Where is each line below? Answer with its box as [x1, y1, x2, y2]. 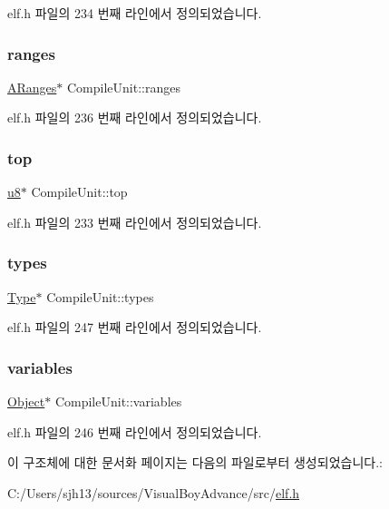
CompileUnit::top [31, 182, 128, 201]
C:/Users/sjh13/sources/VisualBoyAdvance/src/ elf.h [7, 483, 300, 502]
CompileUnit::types [46, 287, 154, 306]
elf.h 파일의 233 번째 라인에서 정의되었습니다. [7, 212, 262, 231]
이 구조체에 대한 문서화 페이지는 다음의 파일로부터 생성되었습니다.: [7, 453, 383, 472]
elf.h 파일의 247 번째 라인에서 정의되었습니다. [7, 318, 262, 337]
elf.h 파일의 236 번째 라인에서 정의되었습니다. [7, 108, 262, 127]
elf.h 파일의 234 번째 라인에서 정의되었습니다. [7, 4, 262, 22]
